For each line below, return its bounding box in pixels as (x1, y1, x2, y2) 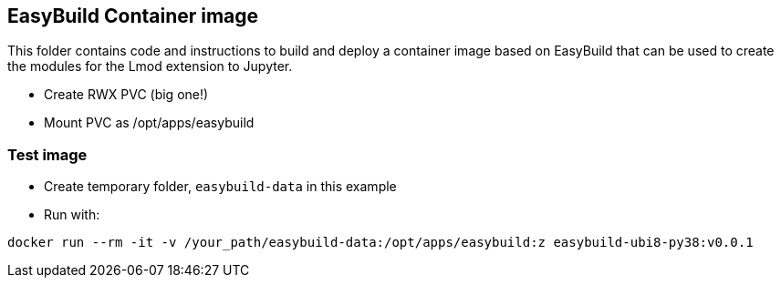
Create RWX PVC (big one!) (44, 87, 209, 103)
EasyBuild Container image (7, 5, 259, 27)
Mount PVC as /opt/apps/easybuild (44, 115, 255, 131)
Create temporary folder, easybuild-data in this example (44, 178, 397, 195)
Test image (7, 145, 88, 164)
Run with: (44, 207, 100, 223)
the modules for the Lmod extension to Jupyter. (7, 58, 293, 75)
